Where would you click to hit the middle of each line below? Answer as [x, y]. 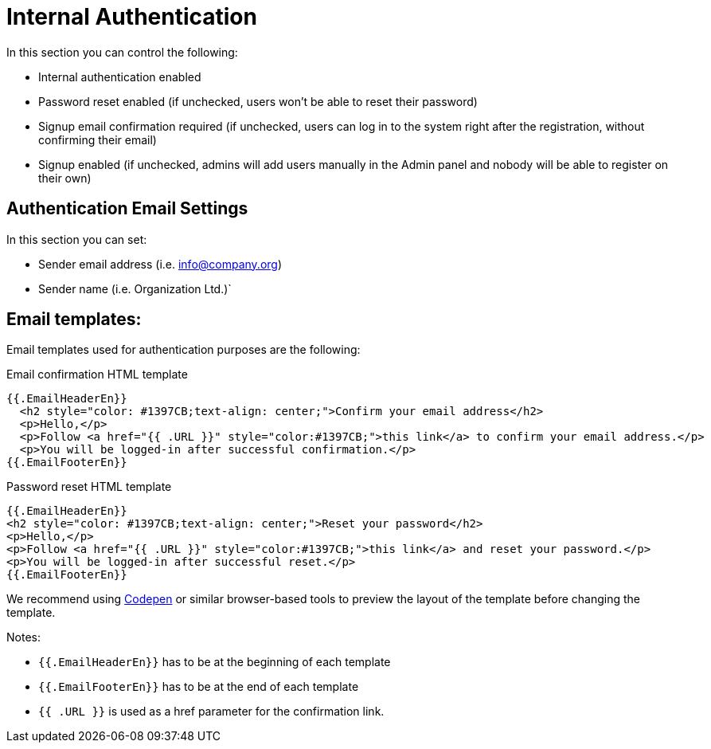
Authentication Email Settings [127, 209]
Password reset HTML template [89, 487]
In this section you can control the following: [122, 52]
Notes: [23, 637]
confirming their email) [98, 139]
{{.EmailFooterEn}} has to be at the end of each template [199, 687]
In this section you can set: [77, 239]
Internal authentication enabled [120, 76]
